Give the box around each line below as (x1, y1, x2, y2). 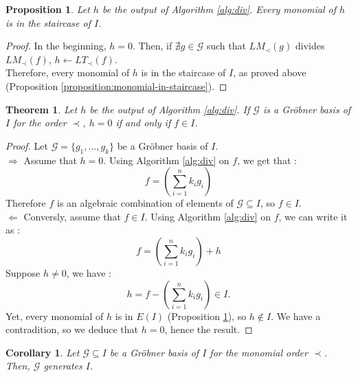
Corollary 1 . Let (5, 345, 80, 359)
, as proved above (233, 65, 306, 80)
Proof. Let (5, 138, 48, 152)
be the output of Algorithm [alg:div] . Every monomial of (102, 2, 336, 16)
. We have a (271, 308, 321, 323)
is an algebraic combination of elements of (57, 196, 234, 210)
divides (295, 38, 325, 53)
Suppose (5, 265, 41, 279)
